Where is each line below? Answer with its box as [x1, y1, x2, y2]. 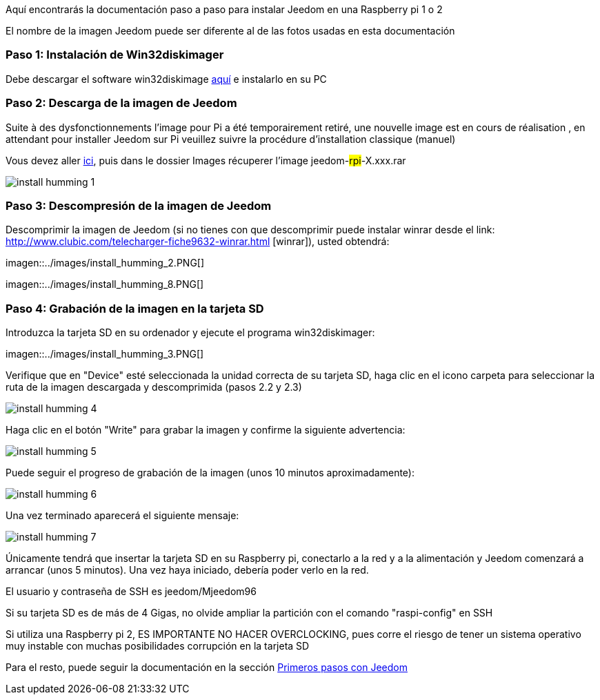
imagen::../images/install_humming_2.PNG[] [6, 257, 205, 269]
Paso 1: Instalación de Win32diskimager [6, 48, 224, 62]
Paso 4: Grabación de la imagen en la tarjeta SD [6, 301, 264, 315]
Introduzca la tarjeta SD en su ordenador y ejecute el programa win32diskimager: [6, 327, 375, 338]
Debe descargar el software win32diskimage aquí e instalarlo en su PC [6, 72, 327, 85]
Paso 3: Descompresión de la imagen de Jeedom [6, 198, 272, 213]
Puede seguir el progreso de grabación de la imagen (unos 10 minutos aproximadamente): [6, 467, 414, 478]
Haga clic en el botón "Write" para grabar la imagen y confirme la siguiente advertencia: [6, 424, 406, 436]
